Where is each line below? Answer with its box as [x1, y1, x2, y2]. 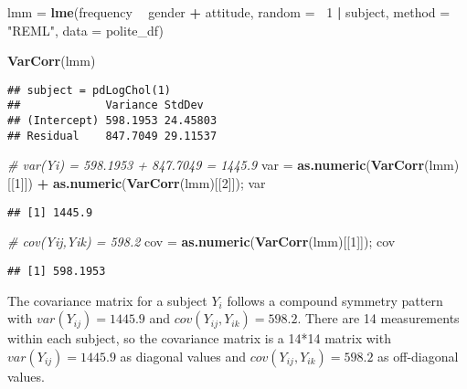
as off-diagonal [377, 346, 459, 365]
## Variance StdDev [7, 99, 204, 112]
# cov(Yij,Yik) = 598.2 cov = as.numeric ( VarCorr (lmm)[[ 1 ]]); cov [7, 232, 396, 251]
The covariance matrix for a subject [7, 290, 207, 310]
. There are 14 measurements [297, 309, 460, 328]
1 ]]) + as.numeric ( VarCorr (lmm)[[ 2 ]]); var [14, 173, 266, 192]
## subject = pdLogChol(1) [7, 83, 171, 97]
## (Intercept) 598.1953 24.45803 [7, 114, 218, 128]
